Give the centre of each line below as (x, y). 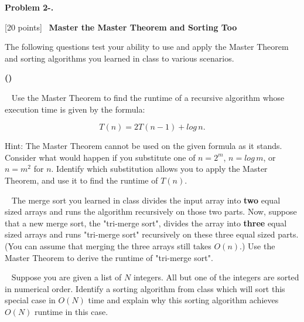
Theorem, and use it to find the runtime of (81, 180)
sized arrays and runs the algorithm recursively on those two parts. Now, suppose (151, 211)
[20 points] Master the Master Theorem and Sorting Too (121, 27)
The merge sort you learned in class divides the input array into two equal (146, 200)
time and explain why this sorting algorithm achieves (183, 300)
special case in (30, 300)
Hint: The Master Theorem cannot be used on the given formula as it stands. (144, 146)
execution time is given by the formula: (75, 109)
